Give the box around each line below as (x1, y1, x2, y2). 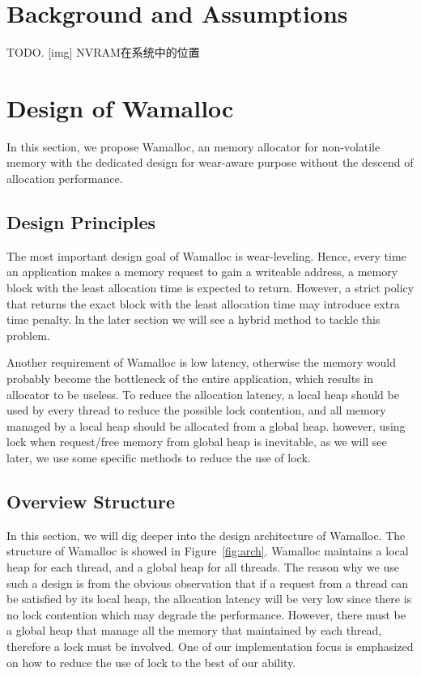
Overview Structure (6, 488, 175, 513)
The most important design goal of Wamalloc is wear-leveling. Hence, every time (6, 247, 406, 264)
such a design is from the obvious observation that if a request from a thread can (6, 574, 409, 591)
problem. (6, 326, 50, 343)
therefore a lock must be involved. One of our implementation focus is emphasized (6, 637, 414, 654)
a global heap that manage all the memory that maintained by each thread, (6, 622, 382, 639)
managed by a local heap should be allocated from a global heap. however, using (6, 417, 406, 434)
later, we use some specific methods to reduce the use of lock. (6, 449, 311, 466)
